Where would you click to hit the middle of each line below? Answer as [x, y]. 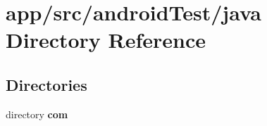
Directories [46, 84]
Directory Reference [106, 40]
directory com [37, 114]
